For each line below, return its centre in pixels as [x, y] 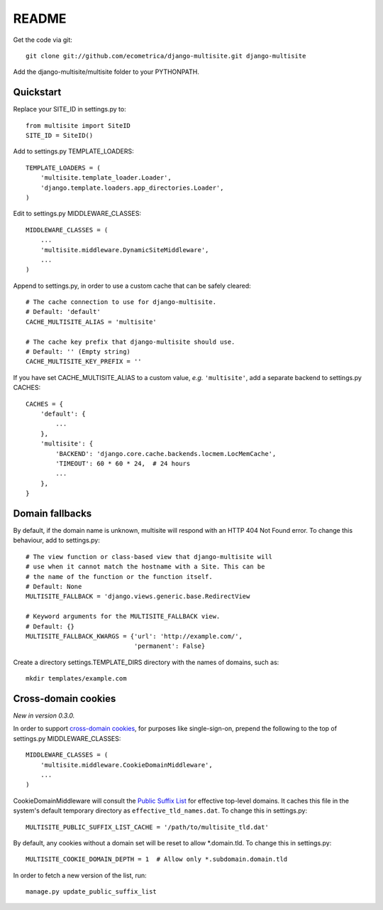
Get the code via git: [43, 40]
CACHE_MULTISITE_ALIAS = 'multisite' [91, 322]
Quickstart [37, 92]
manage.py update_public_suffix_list [91, 892]
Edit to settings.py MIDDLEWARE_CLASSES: [77, 214]
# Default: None [54, 586]
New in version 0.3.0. [44, 716]
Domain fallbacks [52, 513]
